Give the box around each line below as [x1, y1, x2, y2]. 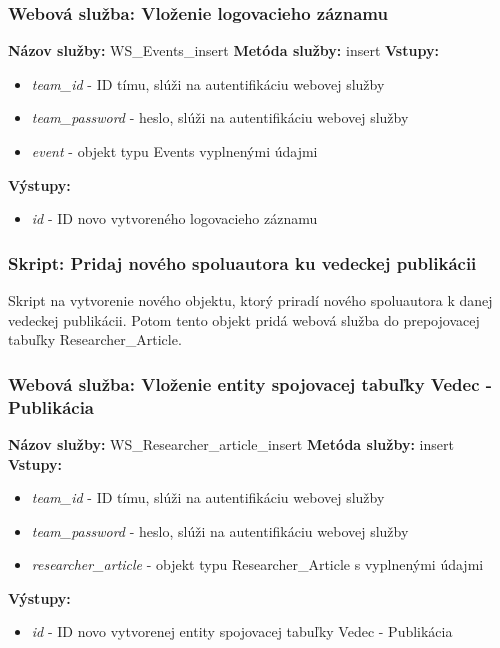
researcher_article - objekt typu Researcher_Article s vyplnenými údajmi [31, 554, 484, 575]
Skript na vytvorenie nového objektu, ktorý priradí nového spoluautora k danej [8, 290, 493, 310]
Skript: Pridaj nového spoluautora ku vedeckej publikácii [8, 250, 477, 275]
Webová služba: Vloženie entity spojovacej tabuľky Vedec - [8, 371, 493, 396]
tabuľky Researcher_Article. [8, 329, 182, 350]
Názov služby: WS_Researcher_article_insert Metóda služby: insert [8, 433, 454, 454]
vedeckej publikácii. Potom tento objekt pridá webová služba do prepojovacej [8, 309, 480, 330]
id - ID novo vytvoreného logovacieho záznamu [31, 208, 318, 229]
